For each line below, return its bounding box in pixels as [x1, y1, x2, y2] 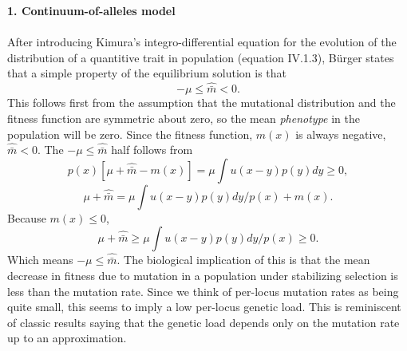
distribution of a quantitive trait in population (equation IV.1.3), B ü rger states [7, 49, 394, 65]
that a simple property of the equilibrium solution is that [7, 65, 286, 81]
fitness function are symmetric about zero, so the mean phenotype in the [7, 110, 361, 126]
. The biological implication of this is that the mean [117, 251, 370, 268]
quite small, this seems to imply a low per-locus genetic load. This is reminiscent [7, 298, 401, 315]
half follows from [111, 141, 193, 158]
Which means [7, 251, 73, 268]
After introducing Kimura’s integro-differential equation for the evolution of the [7, 34, 397, 50]
